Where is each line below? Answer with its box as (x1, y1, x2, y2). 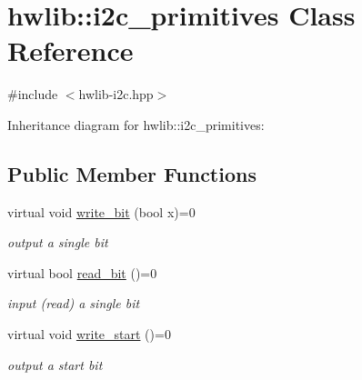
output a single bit (7, 233, 108, 252)
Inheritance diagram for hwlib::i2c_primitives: (7, 115, 265, 134)
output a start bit (7, 355, 103, 374)
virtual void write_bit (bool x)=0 (7, 202, 196, 221)
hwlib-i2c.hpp (78, 85, 154, 104)
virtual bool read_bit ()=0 (7, 263, 157, 282)
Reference (7, 32, 134, 69)
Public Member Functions (7, 159, 256, 187)
